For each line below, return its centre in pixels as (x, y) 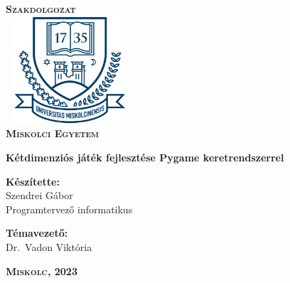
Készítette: (33, 181)
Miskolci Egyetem (52, 133)
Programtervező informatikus (69, 209)
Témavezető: (37, 233)
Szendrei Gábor (39, 195)
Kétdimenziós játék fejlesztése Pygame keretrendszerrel (145, 157)
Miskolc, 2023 (42, 271)
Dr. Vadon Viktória (49, 246)
